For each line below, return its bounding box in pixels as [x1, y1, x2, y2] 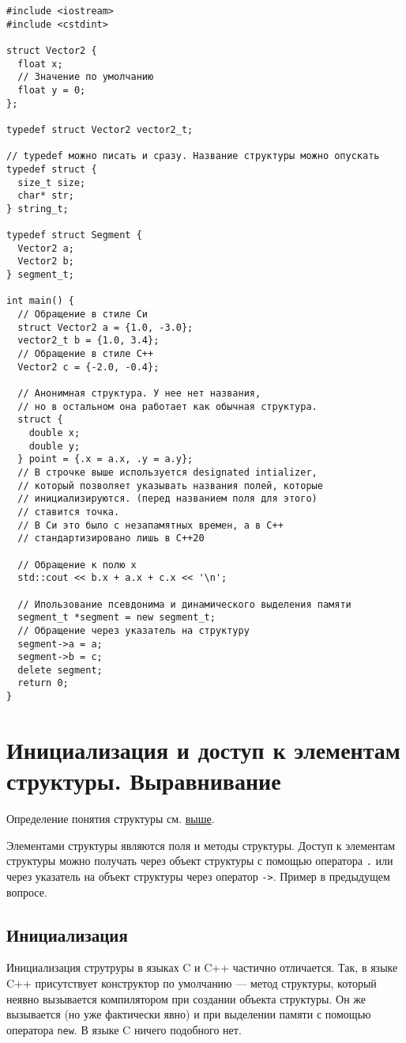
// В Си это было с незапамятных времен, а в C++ [17, 519, 284, 531]
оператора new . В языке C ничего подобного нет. [6, 1021, 242, 1037]
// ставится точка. [17, 506, 120, 518]
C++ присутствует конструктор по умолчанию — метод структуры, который [6, 974, 377, 991]
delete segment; [17, 664, 103, 676]
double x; [28, 427, 81, 438]
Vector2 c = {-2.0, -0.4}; [17, 361, 160, 373]
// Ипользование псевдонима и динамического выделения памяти [17, 598, 351, 610]
